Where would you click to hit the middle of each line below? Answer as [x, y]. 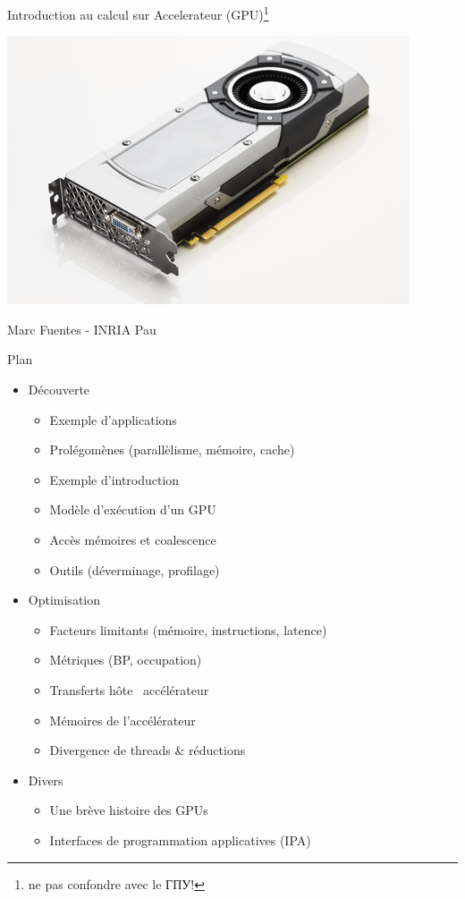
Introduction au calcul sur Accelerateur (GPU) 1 [138, 13]
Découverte [59, 390]
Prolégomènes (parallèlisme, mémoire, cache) [172, 449]
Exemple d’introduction [114, 479]
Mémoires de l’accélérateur [123, 720]
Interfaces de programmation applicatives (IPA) [180, 840]
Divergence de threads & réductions [148, 750]
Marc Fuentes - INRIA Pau [82, 329]
